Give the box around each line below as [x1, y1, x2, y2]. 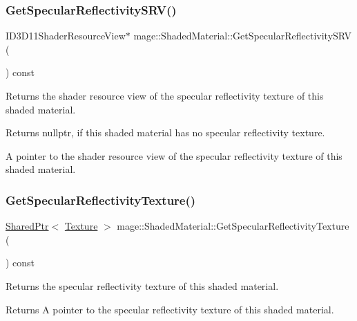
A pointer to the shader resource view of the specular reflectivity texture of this [6, 148, 342, 163]
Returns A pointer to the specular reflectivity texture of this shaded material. [6, 302, 334, 316]
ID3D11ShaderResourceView [6, 28, 126, 43]
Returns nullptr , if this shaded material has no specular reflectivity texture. [6, 125, 325, 140]
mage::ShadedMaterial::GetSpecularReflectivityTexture [117, 219, 349, 233]
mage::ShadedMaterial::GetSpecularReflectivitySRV [133, 28, 352, 43]
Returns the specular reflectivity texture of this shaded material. [6, 278, 279, 293]
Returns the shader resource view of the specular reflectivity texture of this [6, 89, 324, 102]
